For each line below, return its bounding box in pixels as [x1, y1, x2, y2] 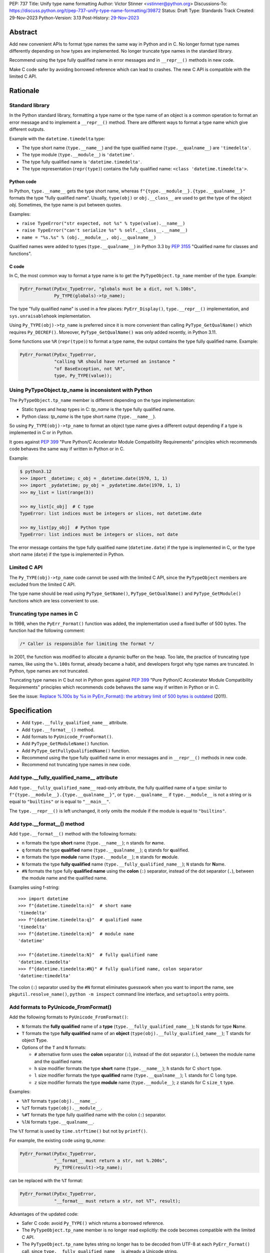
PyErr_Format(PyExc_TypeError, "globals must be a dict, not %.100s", [19, 286, 197, 292]
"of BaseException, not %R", [54, 366, 125, 371]
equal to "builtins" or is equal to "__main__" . [9, 798, 110, 804]
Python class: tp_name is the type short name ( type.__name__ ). [21, 413, 156, 420]
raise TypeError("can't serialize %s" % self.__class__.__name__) [21, 228, 188, 233]
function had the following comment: [9, 628, 85, 634]
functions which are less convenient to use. [9, 597, 99, 603]
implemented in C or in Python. [9, 430, 73, 436]
